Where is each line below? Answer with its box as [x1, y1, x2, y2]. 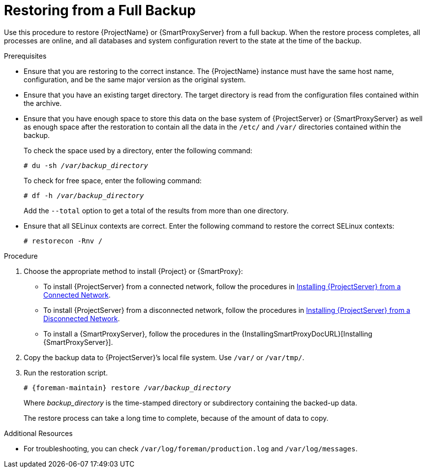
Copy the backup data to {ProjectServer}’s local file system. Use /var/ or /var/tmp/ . [24, 353, 304, 362]
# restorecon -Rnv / [24, 236, 103, 245]
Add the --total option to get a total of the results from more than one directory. [24, 206, 289, 215]
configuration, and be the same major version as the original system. [24, 75, 246, 84]
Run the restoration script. [24, 368, 108, 377]
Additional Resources [4, 429, 73, 438]
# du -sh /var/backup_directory [24, 161, 148, 169]
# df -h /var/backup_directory [24, 191, 144, 200]
